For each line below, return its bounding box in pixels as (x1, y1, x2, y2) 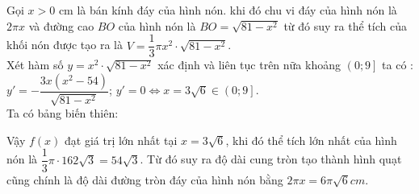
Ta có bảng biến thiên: (6, 105, 119, 122)
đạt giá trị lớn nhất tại (65, 131, 178, 148)
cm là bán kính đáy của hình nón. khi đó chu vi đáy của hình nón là (58, 2, 397, 18)
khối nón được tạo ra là (6, 36, 123, 53)
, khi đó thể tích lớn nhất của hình (225, 131, 397, 148)
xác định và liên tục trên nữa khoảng (157, 56, 341, 73)
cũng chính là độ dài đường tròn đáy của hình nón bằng (6, 171, 283, 188)
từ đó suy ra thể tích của (283, 17, 407, 34)
